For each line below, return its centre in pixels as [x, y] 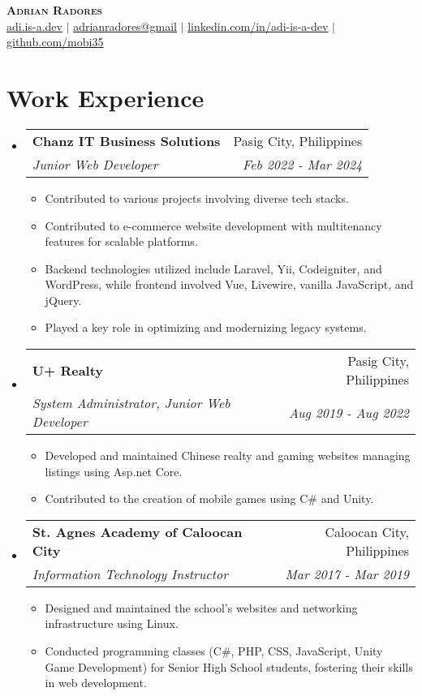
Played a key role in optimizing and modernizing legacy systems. [206, 327]
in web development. [96, 683]
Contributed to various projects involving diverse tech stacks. [197, 198]
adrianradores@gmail [125, 26]
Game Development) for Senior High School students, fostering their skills [229, 666]
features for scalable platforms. [121, 241]
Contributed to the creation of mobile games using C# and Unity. [209, 498]
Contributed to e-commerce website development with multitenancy [213, 225]
